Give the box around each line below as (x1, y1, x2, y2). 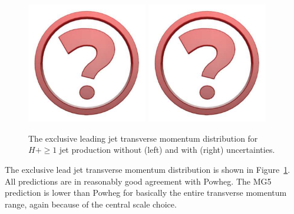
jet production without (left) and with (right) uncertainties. (59, 143, 275, 156)
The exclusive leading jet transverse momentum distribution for (28, 132, 258, 144)
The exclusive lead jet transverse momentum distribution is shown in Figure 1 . (5, 163, 290, 176)
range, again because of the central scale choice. (5, 198, 177, 210)
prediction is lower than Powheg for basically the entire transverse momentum (5, 186, 287, 199)
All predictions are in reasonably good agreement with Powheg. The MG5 (5, 175, 272, 187)
